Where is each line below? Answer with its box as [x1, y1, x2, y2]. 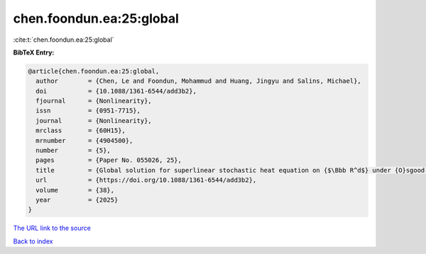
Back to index [13, 237, 53, 246]
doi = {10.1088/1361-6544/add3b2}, [35, 87, 197, 95]
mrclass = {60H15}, [35, 127, 126, 134]
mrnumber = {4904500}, [35, 137, 133, 144]
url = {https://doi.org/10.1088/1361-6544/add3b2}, [35, 176, 257, 184]
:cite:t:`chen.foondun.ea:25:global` [13, 35, 114, 44]
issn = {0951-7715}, [35, 107, 141, 115]
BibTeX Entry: [13, 48, 55, 57]
